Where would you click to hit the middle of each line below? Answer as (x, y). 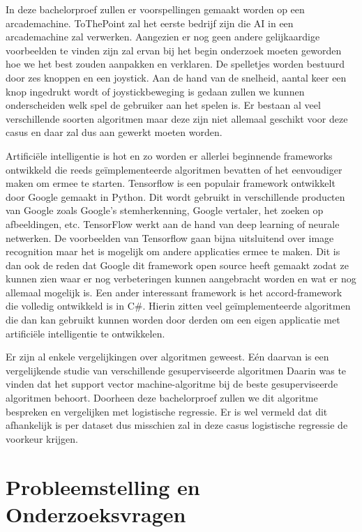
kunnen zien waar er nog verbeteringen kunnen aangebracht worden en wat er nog (181, 279)
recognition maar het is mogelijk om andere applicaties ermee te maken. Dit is (173, 251)
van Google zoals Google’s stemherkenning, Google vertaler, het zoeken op (165, 210)
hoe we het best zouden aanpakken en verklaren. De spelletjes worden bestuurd (175, 64)
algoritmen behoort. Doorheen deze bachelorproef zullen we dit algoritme (162, 398)
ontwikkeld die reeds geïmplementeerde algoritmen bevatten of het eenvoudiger (174, 169)
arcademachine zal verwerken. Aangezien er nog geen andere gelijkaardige (163, 37)
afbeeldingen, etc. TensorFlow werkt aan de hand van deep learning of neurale (173, 223)
